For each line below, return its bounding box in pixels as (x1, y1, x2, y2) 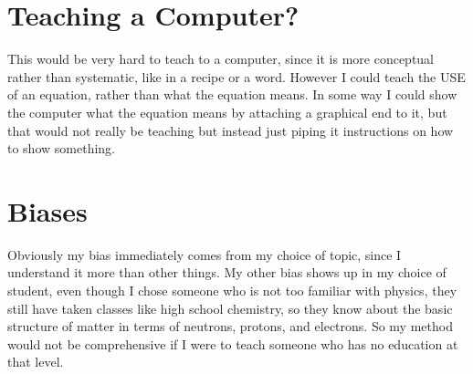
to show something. (7, 139, 115, 158)
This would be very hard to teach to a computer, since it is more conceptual (7, 49, 435, 68)
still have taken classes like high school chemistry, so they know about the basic (7, 298, 453, 317)
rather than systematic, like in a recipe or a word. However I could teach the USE (7, 67, 466, 86)
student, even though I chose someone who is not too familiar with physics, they (7, 281, 457, 299)
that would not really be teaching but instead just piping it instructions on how (7, 120, 454, 140)
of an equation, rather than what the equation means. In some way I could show (7, 85, 457, 104)
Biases (7, 192, 88, 229)
